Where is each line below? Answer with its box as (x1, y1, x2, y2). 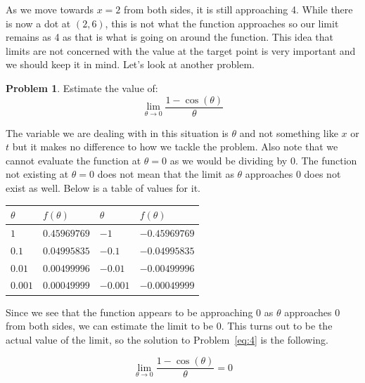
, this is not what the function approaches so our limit (105, 15, 339, 30)
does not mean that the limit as (97, 167, 234, 181)
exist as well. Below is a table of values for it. (6, 181, 200, 195)
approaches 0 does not (245, 167, 341, 181)
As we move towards (6, 2, 94, 16)
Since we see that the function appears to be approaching (6, 304, 253, 319)
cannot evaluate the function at (6, 152, 141, 167)
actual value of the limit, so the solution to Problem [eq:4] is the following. (6, 332, 328, 346)
